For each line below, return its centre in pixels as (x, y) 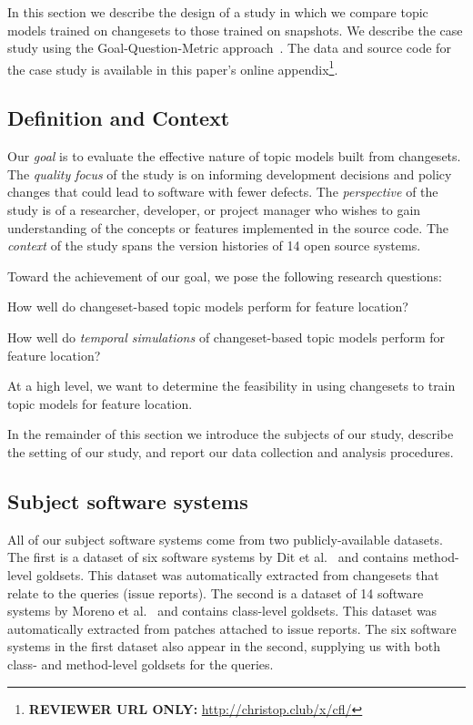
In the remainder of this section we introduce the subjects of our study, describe (231, 434)
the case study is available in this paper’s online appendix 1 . (173, 67)
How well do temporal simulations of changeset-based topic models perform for (226, 337)
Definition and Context (119, 118)
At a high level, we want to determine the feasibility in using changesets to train (231, 386)
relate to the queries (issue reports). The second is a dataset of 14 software (216, 592)
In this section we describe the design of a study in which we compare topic (218, 12)
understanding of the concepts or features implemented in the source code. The (228, 227)
